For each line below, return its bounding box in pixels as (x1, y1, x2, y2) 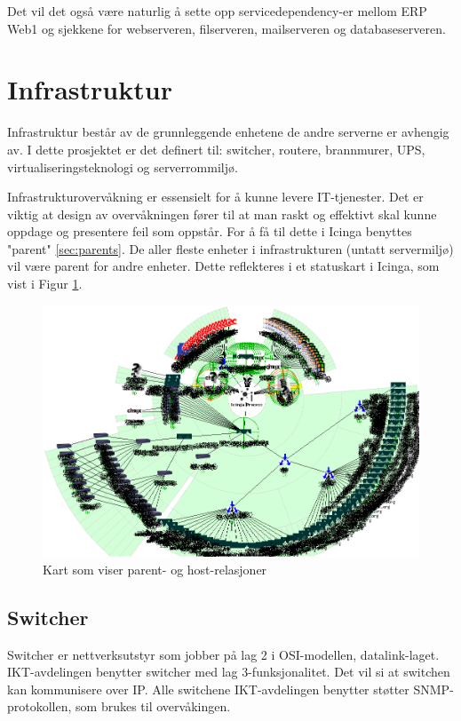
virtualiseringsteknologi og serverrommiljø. (7, 157, 238, 176)
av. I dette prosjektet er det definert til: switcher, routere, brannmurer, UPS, (7, 139, 425, 158)
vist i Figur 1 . (7, 274, 83, 293)
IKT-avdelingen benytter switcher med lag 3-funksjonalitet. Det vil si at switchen (7, 662, 450, 681)
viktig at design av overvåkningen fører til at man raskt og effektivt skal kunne (7, 204, 437, 223)
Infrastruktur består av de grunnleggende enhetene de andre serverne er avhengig (7, 123, 449, 141)
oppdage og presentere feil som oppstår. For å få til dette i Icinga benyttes (7, 222, 412, 241)
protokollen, (7, 697, 72, 716)
